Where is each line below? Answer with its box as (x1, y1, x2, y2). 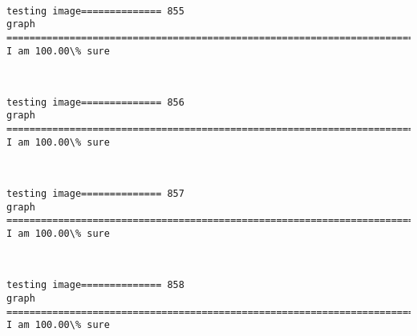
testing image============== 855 (6, 5, 184, 17)
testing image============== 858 (6, 279, 184, 291)
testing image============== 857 (6, 188, 184, 200)
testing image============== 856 (6, 96, 184, 108)
